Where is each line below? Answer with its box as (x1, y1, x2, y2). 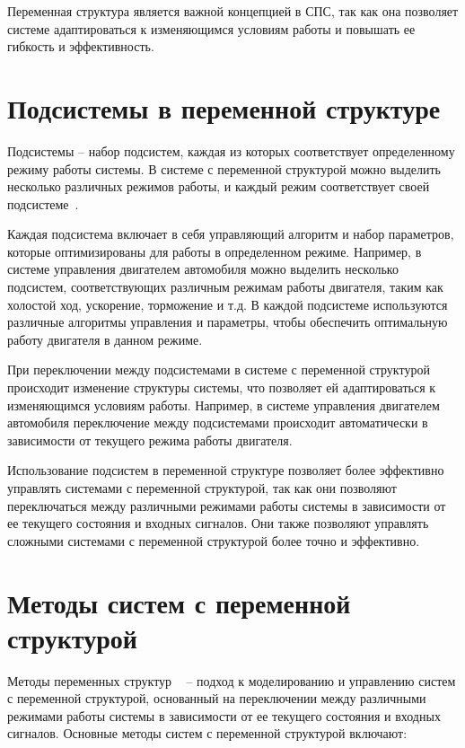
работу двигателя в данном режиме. (7, 330, 203, 348)
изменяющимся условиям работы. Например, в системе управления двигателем (7, 395, 440, 414)
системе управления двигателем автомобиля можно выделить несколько (7, 260, 399, 278)
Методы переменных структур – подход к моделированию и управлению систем (7, 671, 456, 690)
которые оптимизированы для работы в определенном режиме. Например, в (7, 242, 422, 260)
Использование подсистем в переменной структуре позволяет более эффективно (7, 461, 444, 480)
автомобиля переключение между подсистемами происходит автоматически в (7, 413, 428, 432)
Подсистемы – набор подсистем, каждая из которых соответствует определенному (7, 141, 455, 160)
